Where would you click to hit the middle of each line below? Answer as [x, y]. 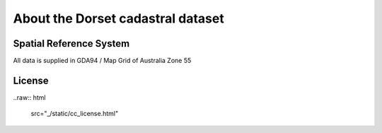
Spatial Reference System [71, 44]
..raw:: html [29, 97]
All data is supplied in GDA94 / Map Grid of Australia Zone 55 [102, 61]
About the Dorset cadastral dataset [118, 18]
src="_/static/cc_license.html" [75, 114]
